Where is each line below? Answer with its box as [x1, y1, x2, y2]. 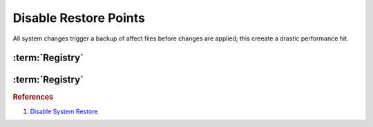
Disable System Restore [30, 107, 98, 115]
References [12, 93, 54, 102]
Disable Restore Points [12, 10, 145, 25]
